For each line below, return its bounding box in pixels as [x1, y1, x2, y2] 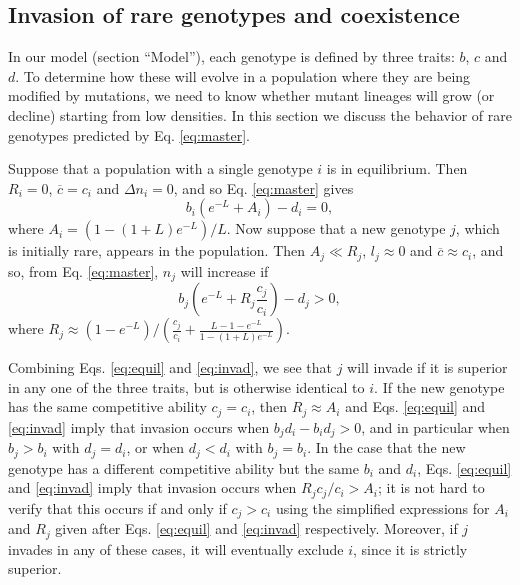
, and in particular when [361, 416, 510, 437]
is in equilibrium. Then [326, 158, 468, 179]
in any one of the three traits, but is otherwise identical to [8, 376, 365, 397]
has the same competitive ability [8, 396, 207, 417]
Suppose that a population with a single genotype [8, 158, 313, 179]
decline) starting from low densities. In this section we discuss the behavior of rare [8, 104, 512, 125]
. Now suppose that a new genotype [226, 218, 446, 239]
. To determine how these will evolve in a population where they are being [15, 65, 471, 86]
